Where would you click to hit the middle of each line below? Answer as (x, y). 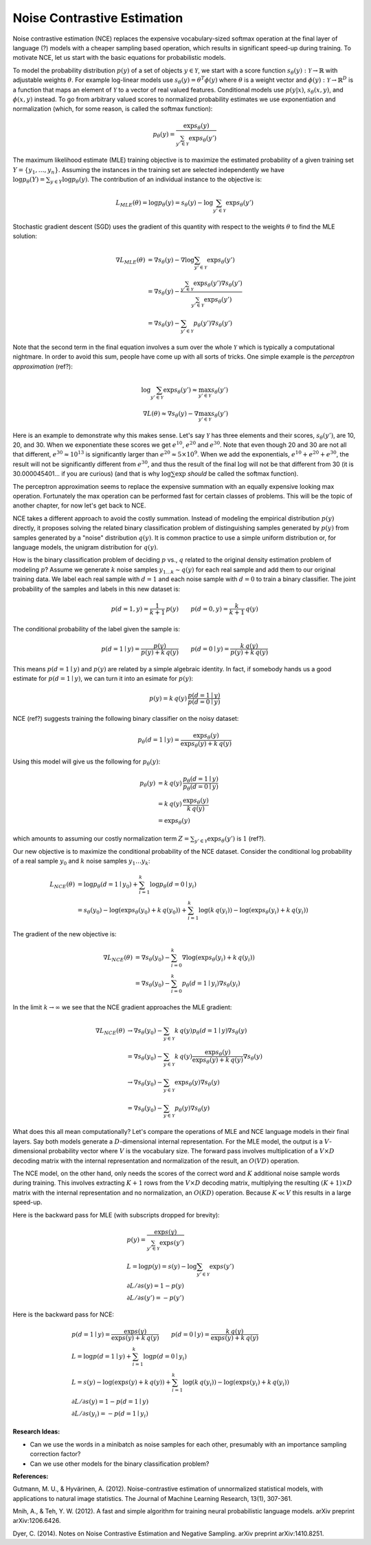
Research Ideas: (36, 1431)
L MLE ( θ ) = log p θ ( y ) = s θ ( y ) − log (165, 203)
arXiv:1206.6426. (37, 1521)
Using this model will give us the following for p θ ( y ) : (87, 763)
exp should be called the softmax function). (237, 474)
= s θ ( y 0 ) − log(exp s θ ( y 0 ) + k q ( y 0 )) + (132, 911)
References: (31, 1476)
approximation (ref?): (43, 366)
